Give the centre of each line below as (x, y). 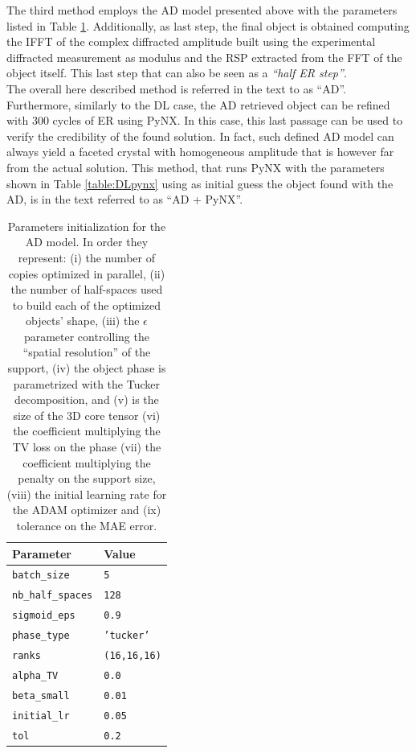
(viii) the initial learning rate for (87, 494)
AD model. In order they (87, 242)
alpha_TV (35, 675)
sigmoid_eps (44, 616)
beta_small (41, 695)
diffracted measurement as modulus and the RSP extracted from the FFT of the (204, 57)
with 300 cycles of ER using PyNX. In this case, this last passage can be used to (205, 120)
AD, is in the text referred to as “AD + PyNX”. (125, 199)
